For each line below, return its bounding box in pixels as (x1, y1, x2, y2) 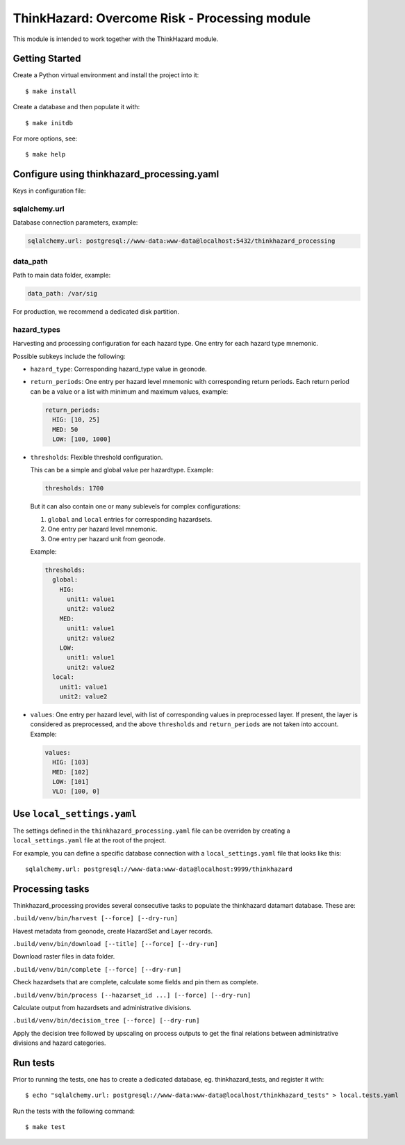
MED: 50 (52, 425, 78, 433)
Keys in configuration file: (13, 186, 86, 195)
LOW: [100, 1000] (52, 435, 111, 443)
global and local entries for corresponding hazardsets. (47, 515, 213, 523)
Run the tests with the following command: (13, 1107, 135, 1115)
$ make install (25, 87, 77, 95)
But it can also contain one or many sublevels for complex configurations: (30, 502, 241, 511)
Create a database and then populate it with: (13, 103, 140, 111)
